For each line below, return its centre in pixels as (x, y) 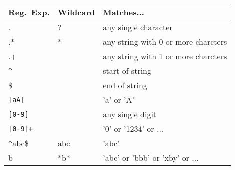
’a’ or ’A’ (119, 100)
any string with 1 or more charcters (165, 56)
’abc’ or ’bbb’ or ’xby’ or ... (151, 158)
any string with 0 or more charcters (165, 42)
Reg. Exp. (29, 12)
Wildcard (76, 12)
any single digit (130, 114)
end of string (125, 85)
